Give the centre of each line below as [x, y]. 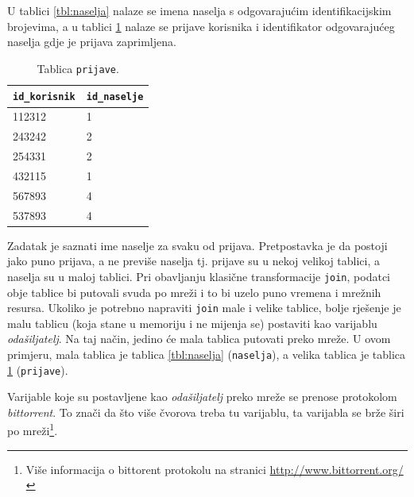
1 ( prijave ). [38, 370]
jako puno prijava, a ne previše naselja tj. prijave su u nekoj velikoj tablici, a [193, 261]
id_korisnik [44, 97]
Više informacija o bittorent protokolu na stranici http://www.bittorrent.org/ [215, 469]
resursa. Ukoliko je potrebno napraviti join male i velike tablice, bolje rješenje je [204, 308]
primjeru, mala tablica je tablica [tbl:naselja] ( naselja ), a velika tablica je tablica [207, 354]
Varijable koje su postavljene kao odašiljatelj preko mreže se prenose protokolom [202, 397]
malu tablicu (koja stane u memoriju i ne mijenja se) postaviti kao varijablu [192, 323]
